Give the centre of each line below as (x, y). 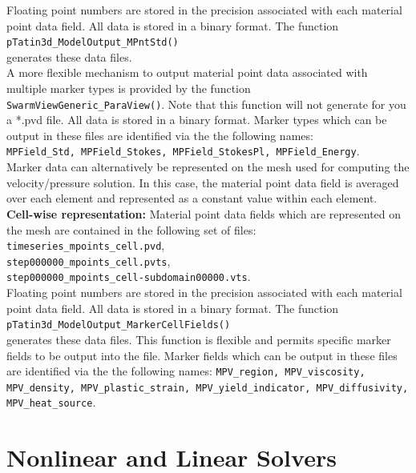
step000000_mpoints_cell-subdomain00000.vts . (129, 277)
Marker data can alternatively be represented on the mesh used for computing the (208, 167)
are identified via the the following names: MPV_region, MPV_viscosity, (186, 371)
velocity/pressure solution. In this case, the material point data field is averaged (203, 182)
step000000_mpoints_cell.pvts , (89, 261)
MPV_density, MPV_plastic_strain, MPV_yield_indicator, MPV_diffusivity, (208, 388)
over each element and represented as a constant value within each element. (192, 198)
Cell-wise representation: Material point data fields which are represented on (204, 213)
